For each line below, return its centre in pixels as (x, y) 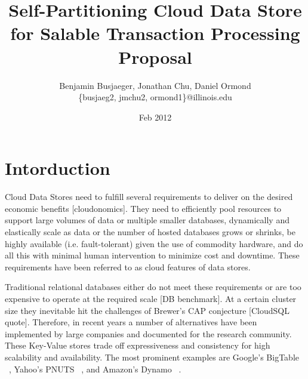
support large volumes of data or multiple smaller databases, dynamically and (147, 220)
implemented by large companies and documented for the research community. (148, 333)
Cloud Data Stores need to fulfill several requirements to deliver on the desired (149, 197)
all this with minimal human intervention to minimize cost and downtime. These (152, 255)
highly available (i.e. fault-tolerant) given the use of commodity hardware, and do (154, 243)
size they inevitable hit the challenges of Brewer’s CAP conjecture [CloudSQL (147, 310)
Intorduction (58, 168)
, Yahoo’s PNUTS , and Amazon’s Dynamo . (95, 369)
